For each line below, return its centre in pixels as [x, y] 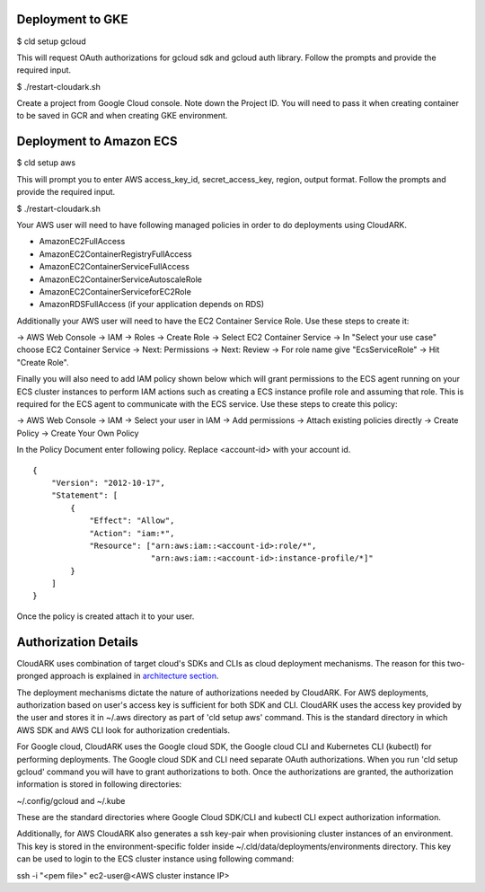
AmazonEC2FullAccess [82, 242]
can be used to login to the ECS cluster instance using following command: [155, 859]
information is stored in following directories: [99, 784]
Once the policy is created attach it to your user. [106, 616]
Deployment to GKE [73, 19]
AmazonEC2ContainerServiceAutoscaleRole [120, 279]
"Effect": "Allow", [132, 521]
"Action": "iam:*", [132, 533]
